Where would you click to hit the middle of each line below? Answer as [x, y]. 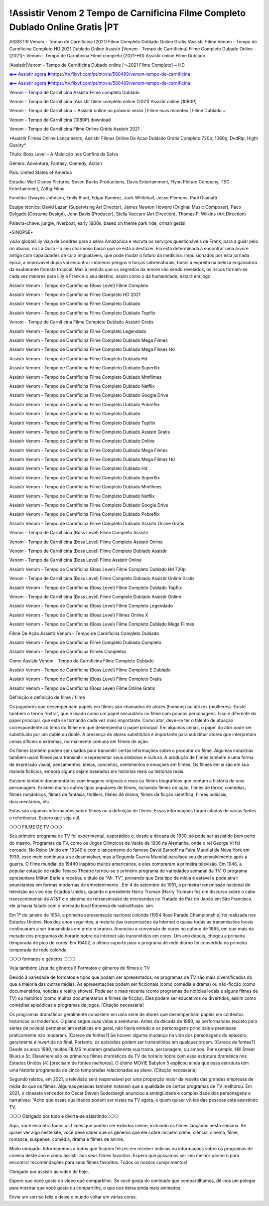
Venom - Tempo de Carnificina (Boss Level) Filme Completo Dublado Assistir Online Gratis [102, 579]
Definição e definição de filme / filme [47, 697]
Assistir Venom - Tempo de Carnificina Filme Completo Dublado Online [82, 441]
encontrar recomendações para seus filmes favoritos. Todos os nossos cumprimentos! [98, 1162]
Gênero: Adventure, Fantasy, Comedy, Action [56, 163]
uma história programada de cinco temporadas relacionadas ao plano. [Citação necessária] [103, 1070]
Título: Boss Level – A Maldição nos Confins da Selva [64, 154]
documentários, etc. [30, 801]
